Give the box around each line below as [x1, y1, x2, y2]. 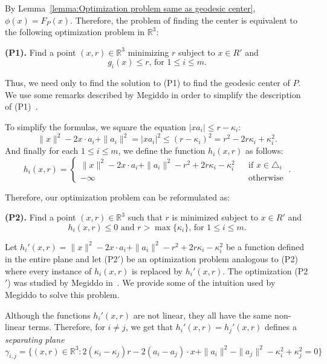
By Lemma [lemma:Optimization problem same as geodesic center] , [5, 2, 256, 14]
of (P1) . [5, 100, 38, 113]
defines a [264, 320, 297, 333]
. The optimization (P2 [222, 264, 308, 277]
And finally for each [5, 144, 79, 157]
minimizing [128, 45, 169, 58]
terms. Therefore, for [28, 320, 105, 333]
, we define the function [118, 144, 206, 157]
